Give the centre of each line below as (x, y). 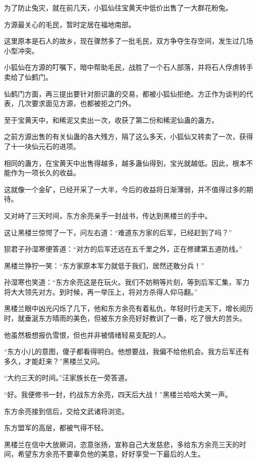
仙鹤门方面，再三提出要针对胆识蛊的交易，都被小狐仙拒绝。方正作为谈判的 (125, 93)
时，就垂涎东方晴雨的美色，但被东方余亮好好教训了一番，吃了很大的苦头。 (125, 318)
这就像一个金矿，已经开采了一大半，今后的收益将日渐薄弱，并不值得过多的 (125, 189)
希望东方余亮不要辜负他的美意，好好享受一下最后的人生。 (111, 454)
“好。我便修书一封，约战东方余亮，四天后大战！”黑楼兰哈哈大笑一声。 (118, 394)
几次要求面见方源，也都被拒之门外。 (76, 103)
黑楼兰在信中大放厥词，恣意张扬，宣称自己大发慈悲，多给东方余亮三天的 (122, 444)
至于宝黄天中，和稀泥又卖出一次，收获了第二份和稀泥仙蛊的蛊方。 (111, 120)
